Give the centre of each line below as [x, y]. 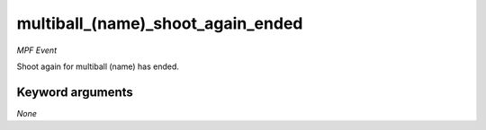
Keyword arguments [75, 92]
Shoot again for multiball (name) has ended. [98, 66]
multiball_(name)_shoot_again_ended [160, 23]
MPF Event [37, 50]
